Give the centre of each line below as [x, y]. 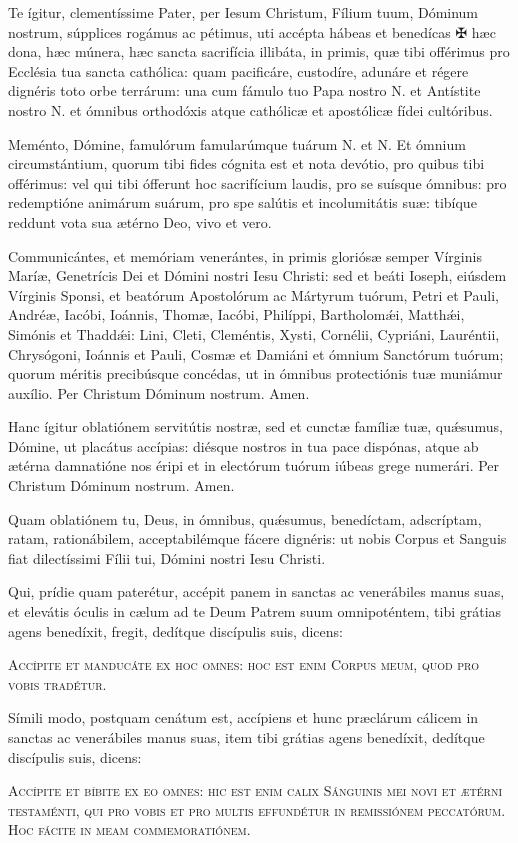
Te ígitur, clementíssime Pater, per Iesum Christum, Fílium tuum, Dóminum [243, 12]
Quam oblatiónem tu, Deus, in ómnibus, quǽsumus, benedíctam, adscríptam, [245, 518]
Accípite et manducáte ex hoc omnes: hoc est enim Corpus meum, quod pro [243, 664]
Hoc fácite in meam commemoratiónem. [129, 829]
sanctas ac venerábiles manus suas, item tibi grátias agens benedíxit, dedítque [246, 737]
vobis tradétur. [57, 683]
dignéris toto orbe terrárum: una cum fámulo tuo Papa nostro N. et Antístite [244, 90]
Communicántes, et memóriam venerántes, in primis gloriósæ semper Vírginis [245, 255]
